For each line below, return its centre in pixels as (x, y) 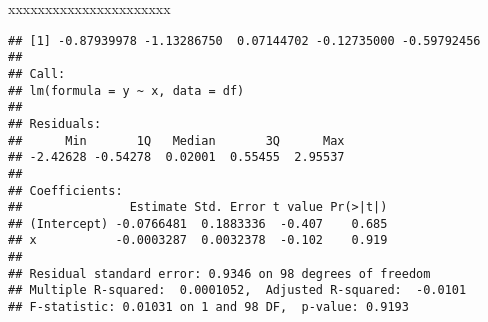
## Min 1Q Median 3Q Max (176, 140)
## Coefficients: (65, 190)
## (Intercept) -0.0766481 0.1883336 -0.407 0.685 (198, 223)
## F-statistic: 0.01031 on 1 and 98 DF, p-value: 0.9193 (208, 307)
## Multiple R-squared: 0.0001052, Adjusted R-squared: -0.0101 (237, 290)
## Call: (37, 73)
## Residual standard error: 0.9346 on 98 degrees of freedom (219, 273)
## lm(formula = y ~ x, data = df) (126, 90)
